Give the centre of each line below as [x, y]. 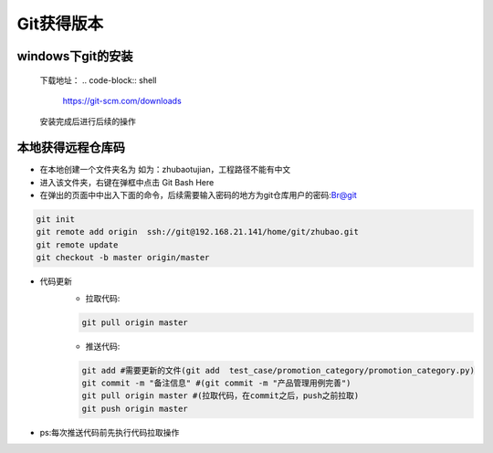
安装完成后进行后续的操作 [88, 121]
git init [56, 220]
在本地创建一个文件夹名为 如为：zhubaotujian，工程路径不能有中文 [165, 170]
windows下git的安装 [75, 56]
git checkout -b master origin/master [123, 258]
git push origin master [135, 408]
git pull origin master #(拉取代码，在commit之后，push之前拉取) [220, 396]
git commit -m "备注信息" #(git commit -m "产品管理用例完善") [216, 383]
